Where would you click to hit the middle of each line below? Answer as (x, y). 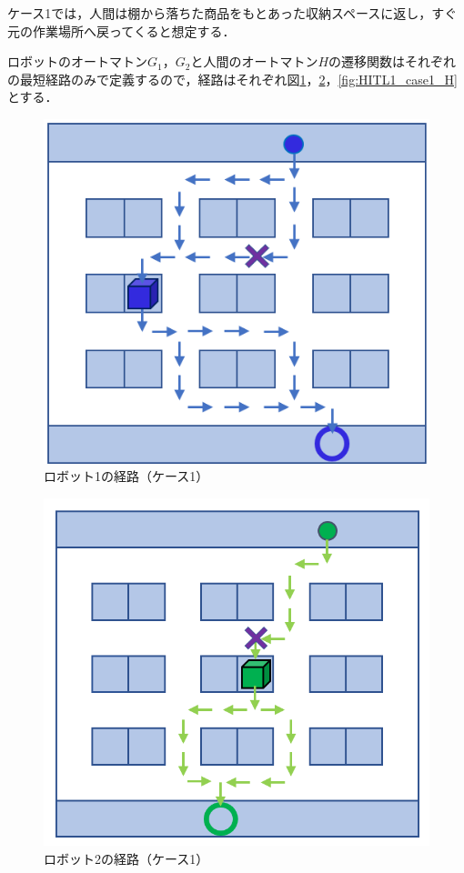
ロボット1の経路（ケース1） (126, 476)
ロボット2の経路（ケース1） (126, 858)
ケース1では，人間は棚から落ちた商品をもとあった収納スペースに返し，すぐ (232, 13)
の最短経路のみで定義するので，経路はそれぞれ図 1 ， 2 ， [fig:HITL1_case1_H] (232, 79)
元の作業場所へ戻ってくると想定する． (121, 30)
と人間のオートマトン (254, 61)
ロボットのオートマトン (77, 61)
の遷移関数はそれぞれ (393, 61)
